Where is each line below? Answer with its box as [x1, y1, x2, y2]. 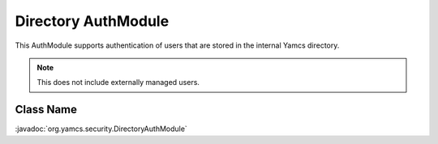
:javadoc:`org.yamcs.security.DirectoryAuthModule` [15, 124, 188, 133]
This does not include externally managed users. [36, 78, 200, 87]
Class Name [15, 103, 77, 116]
